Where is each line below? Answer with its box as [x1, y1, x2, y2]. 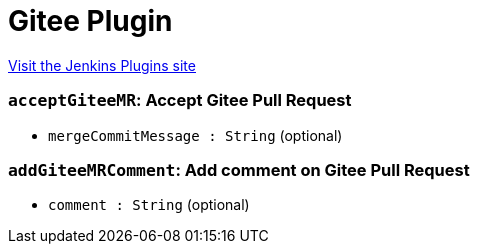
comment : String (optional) [48, 196, 250, 214]
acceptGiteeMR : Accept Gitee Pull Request [8, 90, 352, 111]
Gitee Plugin [8, 4, 173, 38]
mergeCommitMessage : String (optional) [48, 126, 343, 144]
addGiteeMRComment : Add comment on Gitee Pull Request [8, 159, 470, 180]
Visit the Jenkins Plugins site [8, 56, 196, 74]
